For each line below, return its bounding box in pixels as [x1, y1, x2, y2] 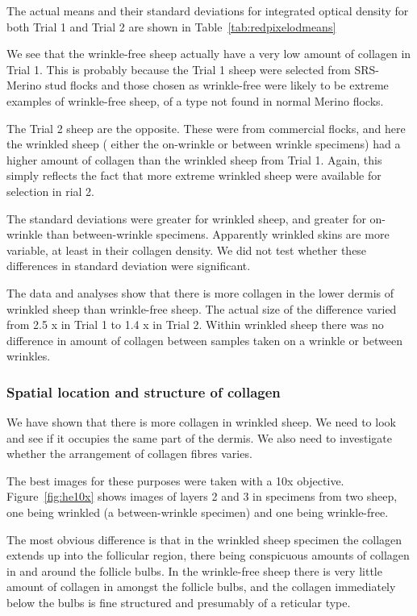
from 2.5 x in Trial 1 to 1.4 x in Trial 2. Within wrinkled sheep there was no [6, 316, 384, 333]
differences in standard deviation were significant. [6, 257, 251, 274]
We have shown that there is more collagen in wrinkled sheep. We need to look [6, 414, 396, 431]
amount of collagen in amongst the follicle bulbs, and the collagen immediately [6, 578, 396, 595]
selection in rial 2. [6, 182, 95, 199]
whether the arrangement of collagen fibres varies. [6, 445, 252, 462]
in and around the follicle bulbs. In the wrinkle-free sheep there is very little [6, 562, 382, 579]
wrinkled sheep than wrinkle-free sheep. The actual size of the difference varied [6, 300, 397, 317]
